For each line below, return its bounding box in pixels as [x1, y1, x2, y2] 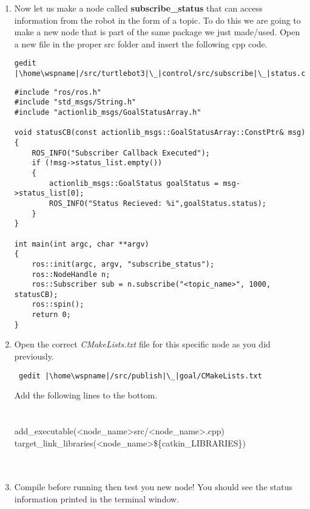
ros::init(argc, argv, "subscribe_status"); [32, 259, 215, 268]
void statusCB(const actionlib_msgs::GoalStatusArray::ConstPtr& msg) [14, 128, 306, 137]
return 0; [32, 310, 71, 319]
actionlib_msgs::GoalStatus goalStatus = [49, 179, 219, 188]
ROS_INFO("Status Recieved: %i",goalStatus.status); [49, 199, 267, 208]
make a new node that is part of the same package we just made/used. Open [14, 26, 300, 38]
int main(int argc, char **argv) [14, 239, 149, 248]
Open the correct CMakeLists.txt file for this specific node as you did [14, 338, 271, 350]
